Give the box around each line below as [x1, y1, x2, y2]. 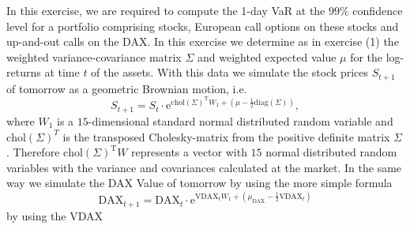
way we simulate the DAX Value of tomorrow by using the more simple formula [6, 175, 393, 191]
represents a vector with [131, 144, 247, 160]
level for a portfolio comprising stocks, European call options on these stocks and [6, 17, 399, 34]
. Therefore [6, 144, 60, 160]
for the [350, 48, 383, 65]
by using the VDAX [6, 207, 103, 223]
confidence [352, 2, 403, 18]
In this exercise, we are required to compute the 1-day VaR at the [6, 2, 325, 18]
